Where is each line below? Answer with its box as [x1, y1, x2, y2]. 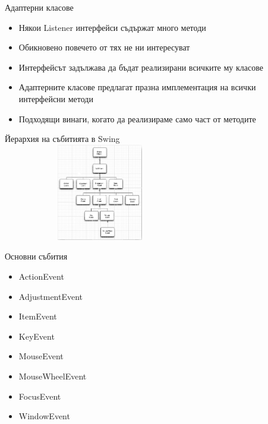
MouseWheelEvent [18, 369, 87, 382]
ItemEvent [18, 310, 57, 322]
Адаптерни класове [5, 1, 74, 13]
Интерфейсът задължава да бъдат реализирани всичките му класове [18, 61, 263, 73]
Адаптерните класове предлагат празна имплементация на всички [18, 81, 256, 93]
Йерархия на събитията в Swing [5, 132, 120, 145]
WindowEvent [18, 410, 70, 422]
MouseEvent [18, 350, 64, 362]
